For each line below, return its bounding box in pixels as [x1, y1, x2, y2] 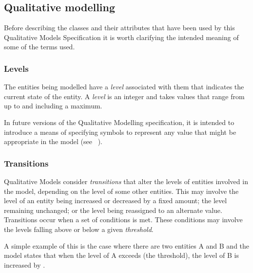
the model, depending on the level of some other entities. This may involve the [4, 186, 239, 196]
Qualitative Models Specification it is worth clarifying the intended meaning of [4, 32, 239, 42]
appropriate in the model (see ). [4, 136, 102, 147]
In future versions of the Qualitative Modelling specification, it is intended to [4, 117, 234, 127]
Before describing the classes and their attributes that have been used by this [4, 22, 235, 33]
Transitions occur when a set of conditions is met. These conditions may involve [4, 214, 243, 225]
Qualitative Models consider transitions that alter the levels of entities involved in [4, 176, 248, 186]
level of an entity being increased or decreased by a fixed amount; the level [4, 195, 227, 206]
